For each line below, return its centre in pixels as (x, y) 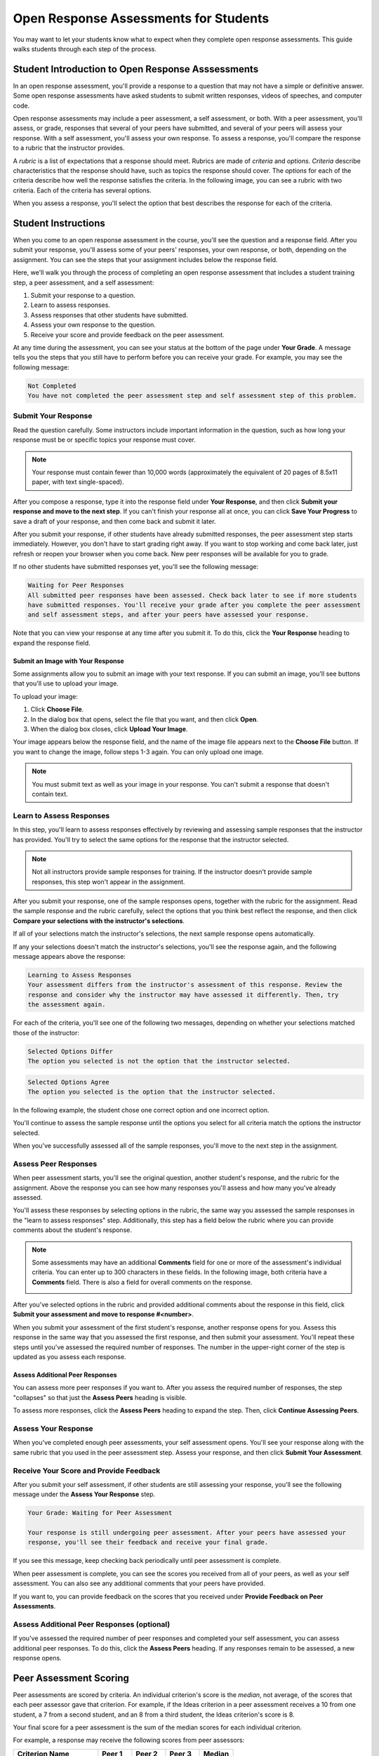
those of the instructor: (46, 1033)
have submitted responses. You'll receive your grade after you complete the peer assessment (194, 605)
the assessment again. (67, 1005)
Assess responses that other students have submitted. (109, 315)
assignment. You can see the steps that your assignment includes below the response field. (145, 259)
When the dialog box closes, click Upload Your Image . (109, 729)
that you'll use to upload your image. (66, 683)
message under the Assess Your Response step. (84, 1494)
